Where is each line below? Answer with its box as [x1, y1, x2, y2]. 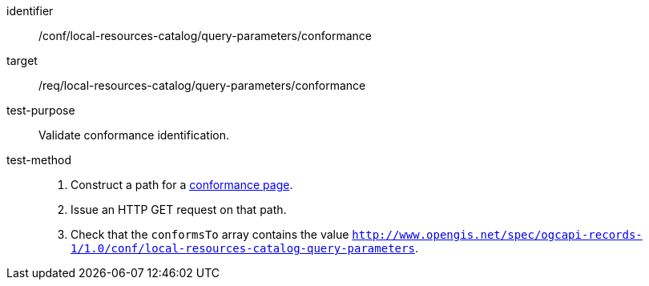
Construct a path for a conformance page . [71, 178, 293, 191]
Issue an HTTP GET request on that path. [71, 203, 287, 216]
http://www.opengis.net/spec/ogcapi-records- [352, 228, 643, 241]
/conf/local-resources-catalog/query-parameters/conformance [38, 29, 372, 42]
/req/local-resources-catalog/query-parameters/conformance [38, 79, 366, 92]
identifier [6, 4, 54, 18]
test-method [6, 153, 71, 167]
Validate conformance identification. [38, 128, 229, 142]
